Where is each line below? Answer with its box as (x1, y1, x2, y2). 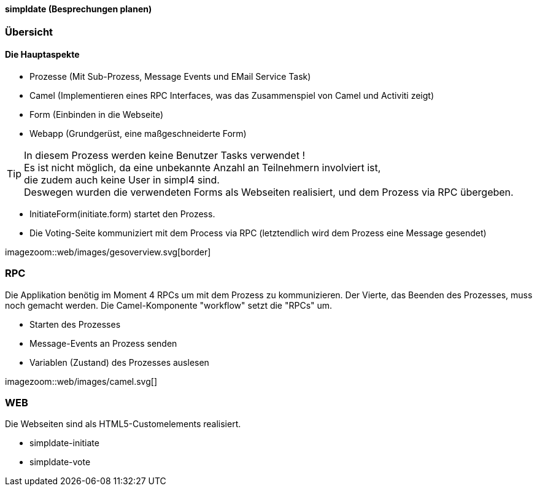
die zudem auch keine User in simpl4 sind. (24, 173, 220, 186)
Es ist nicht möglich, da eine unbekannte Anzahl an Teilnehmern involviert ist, (24, 161, 381, 174)
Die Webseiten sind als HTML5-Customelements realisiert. (5, 419, 241, 430)
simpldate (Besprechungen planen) (5, 4, 152, 14)
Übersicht (5, 25, 53, 38)
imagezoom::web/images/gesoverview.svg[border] (5, 246, 211, 257)
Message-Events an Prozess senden (29, 338, 177, 349)
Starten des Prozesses (29, 319, 121, 330)
